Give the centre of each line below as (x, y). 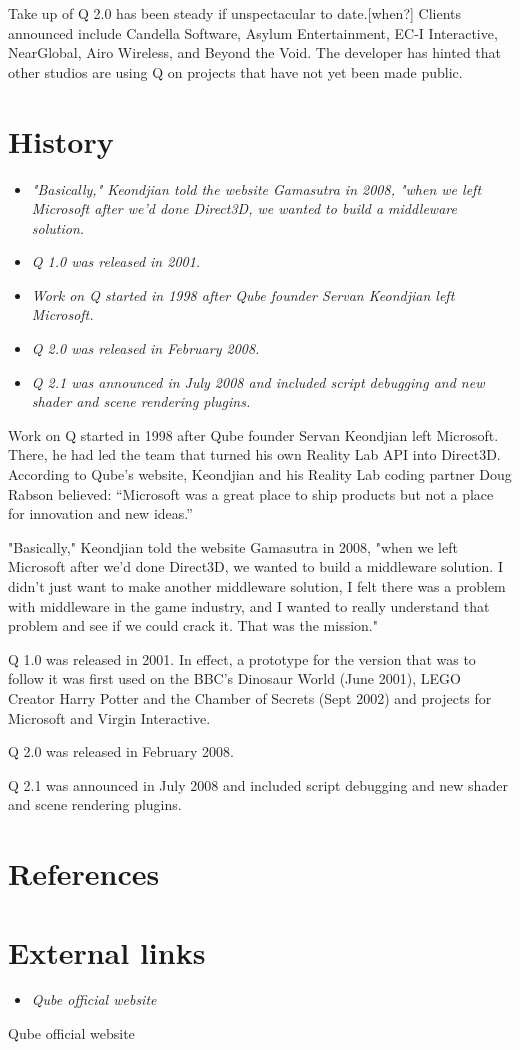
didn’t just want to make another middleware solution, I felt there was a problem (257, 586)
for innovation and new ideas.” (100, 513)
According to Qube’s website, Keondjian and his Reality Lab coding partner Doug (260, 474)
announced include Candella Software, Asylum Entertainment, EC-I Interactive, (253, 32)
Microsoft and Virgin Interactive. (109, 717)
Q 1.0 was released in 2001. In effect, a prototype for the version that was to (242, 658)
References (84, 873)
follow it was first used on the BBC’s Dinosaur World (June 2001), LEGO (234, 678)
